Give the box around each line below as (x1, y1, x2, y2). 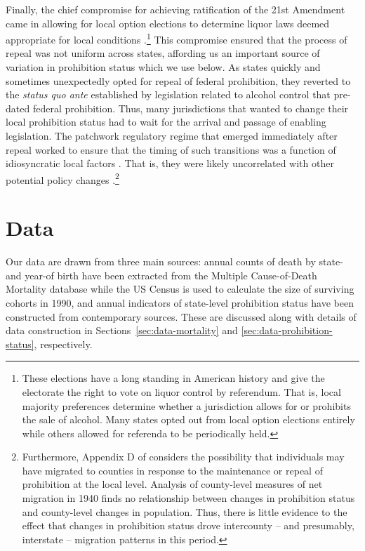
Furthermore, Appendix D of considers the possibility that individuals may (22, 449, 345, 464)
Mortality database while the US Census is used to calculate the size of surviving (6, 281, 354, 296)
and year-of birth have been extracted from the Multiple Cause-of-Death (6, 267, 317, 282)
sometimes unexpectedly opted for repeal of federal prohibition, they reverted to (6, 73, 351, 88)
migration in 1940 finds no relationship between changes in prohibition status (22, 491, 355, 505)
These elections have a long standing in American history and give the (22, 371, 325, 385)
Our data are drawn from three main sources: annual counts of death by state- (6, 254, 343, 269)
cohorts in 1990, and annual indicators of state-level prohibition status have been (6, 295, 354, 310)
